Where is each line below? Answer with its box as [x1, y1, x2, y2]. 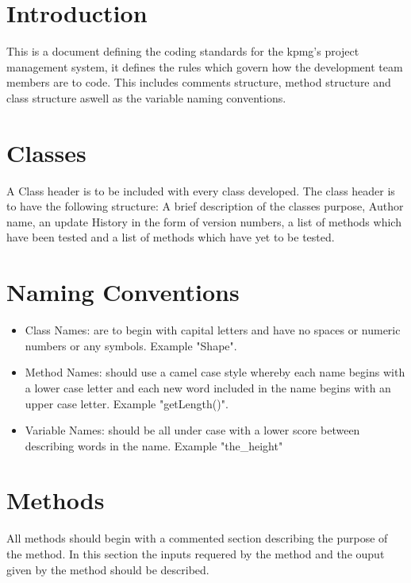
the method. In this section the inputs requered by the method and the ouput [6, 546, 385, 562]
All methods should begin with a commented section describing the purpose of [6, 530, 388, 546]
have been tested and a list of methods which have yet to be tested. [6, 229, 335, 245]
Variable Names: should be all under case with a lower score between [25, 422, 360, 438]
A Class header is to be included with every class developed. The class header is [6, 182, 395, 199]
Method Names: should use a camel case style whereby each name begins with [25, 364, 405, 380]
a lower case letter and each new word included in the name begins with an [25, 379, 391, 396]
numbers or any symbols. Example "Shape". [25, 337, 237, 353]
